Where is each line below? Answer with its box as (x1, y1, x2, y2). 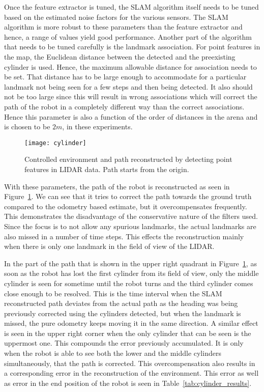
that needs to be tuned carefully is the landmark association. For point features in (4, 41, 260, 52)
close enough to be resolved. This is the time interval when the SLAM (4, 288, 222, 298)
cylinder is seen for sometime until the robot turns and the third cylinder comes (4, 277, 253, 288)
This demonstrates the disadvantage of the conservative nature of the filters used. (4, 211, 258, 221)
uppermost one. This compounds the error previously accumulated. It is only (4, 338, 244, 348)
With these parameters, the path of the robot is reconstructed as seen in (4, 181, 230, 191)
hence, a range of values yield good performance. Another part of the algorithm (4, 31, 252, 42)
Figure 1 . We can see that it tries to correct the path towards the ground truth (4, 191, 252, 202)
